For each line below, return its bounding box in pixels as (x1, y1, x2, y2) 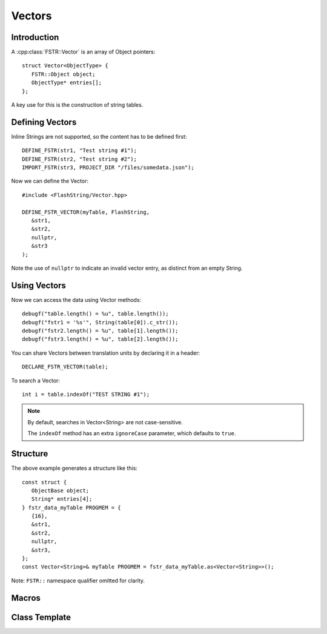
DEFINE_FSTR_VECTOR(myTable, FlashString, (22, 209, 150, 215)
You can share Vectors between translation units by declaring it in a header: (11, 349, 200, 356)
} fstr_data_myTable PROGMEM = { (22, 504, 121, 511)
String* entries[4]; (31, 496, 93, 502)
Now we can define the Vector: (11, 178, 89, 185)
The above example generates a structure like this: (11, 464, 137, 472)
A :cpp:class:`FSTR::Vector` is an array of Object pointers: (11, 48, 156, 56)
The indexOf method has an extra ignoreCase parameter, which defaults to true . (27, 430, 236, 437)
